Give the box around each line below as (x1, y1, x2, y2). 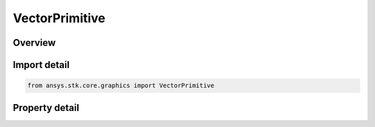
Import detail (12, 59, 69, 71)
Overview (12, 37, 56, 49)
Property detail (12, 101, 80, 114)
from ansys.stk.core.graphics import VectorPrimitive (27, 82, 215, 90)
